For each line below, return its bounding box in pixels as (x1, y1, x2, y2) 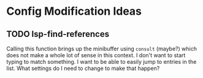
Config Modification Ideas (6, 4, 142, 18)
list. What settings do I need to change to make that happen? (6, 64, 160, 72)
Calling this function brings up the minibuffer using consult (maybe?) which (6, 45, 197, 52)
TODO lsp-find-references (6, 29, 109, 39)
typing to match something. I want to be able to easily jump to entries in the (6, 58, 197, 65)
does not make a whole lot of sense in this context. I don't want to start (6, 52, 186, 59)
